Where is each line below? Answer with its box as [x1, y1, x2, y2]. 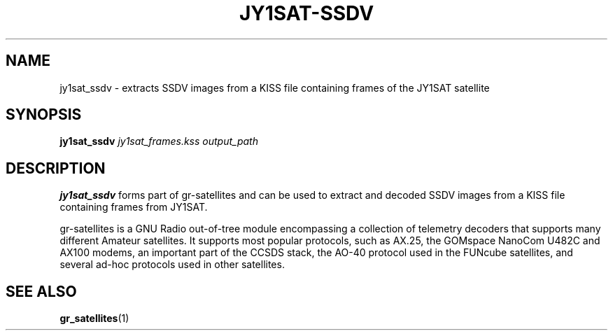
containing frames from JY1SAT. [59, 201, 208, 213]
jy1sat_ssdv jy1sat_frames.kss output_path [59, 135, 258, 148]
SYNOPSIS [6, 106, 82, 124]
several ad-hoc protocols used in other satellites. [59, 258, 285, 271]
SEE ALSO [6, 282, 77, 300]
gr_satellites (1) [59, 312, 129, 325]
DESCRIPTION [6, 159, 106, 177]
